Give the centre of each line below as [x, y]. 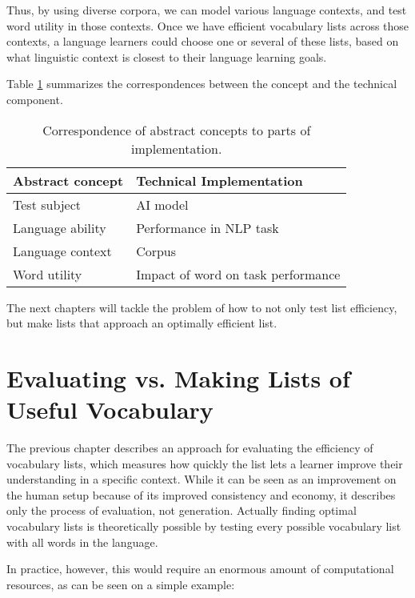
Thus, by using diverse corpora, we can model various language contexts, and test [207, 10]
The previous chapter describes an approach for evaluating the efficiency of [190, 448]
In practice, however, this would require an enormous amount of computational [200, 569]
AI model [162, 204]
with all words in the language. [82, 542]
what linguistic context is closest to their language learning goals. [167, 56]
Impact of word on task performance [238, 274]
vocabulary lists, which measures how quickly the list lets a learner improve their [205, 463]
